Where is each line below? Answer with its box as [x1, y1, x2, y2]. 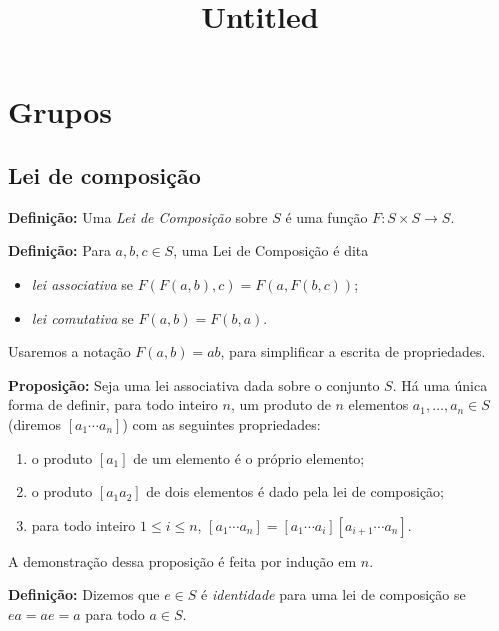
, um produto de [230, 394, 331, 415]
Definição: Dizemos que [8, 584, 160, 605]
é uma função [285, 206, 368, 227]
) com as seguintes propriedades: [122, 413, 321, 434]
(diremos [8, 413, 62, 434]
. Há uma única [392, 374, 488, 395]
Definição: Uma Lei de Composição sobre [8, 206, 268, 227]
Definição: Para [8, 240, 111, 261]
